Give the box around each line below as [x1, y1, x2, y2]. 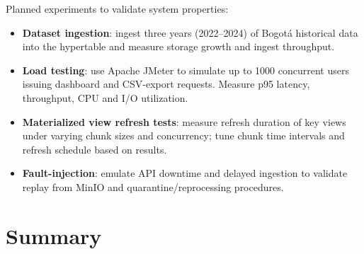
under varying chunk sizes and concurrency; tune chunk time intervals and [22, 128, 345, 143]
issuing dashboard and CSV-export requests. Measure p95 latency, [22, 76, 310, 91]
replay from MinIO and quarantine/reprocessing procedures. [22, 179, 284, 194]
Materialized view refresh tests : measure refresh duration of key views [22, 114, 346, 129]
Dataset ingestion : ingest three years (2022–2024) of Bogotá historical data [22, 25, 358, 40]
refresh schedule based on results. [22, 142, 167, 156]
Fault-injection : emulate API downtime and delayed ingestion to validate [22, 166, 348, 180]
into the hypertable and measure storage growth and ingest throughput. [22, 39, 335, 54]
